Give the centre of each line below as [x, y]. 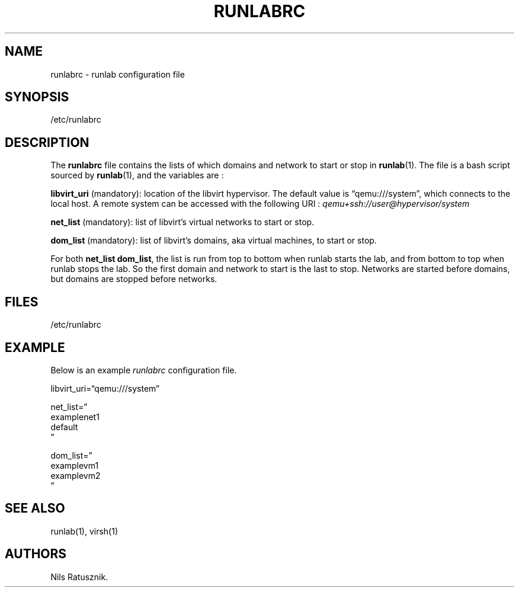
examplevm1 [75, 465]
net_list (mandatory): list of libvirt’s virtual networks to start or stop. [182, 222]
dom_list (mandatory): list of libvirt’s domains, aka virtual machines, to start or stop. [214, 241]
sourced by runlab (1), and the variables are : [137, 175]
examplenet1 [75, 417]
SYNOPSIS [37, 97]
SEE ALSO [35, 508]
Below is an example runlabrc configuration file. [144, 370]
